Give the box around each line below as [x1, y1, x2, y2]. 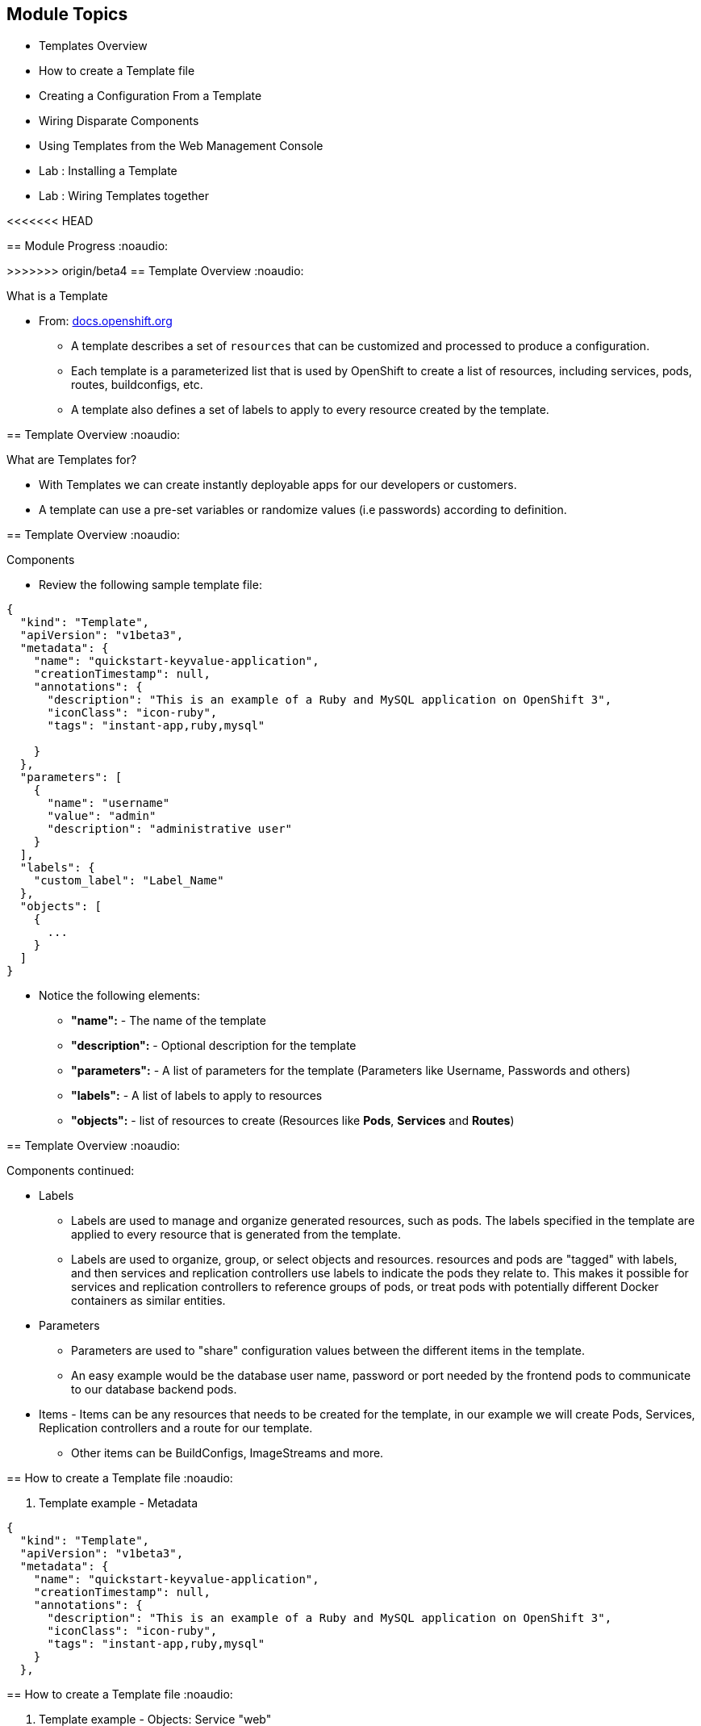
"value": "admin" [47, 809, 156, 822]
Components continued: [6, 1163, 135, 1177]
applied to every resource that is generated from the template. [71, 1227, 402, 1241]
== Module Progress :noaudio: [6, 238, 169, 253]
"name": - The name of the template [71, 1013, 266, 1027]
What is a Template [6, 288, 108, 303]
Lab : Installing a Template [39, 163, 177, 178]
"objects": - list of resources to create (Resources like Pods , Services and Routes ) [71, 1113, 515, 1127]
